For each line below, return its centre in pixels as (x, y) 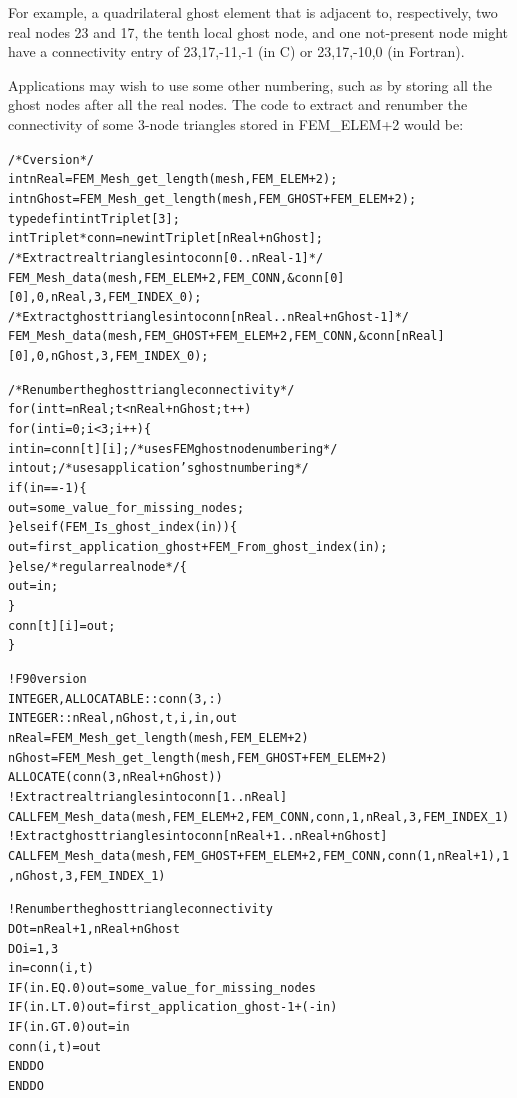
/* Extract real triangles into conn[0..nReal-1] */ (166, 257)
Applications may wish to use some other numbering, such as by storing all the (250, 84)
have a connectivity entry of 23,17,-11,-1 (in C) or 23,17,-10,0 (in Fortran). (236, 51)
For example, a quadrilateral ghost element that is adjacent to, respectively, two (253, 12)
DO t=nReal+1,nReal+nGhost (94, 928)
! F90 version (47, 678)
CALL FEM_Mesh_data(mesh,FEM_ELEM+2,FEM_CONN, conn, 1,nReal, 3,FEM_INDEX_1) (259, 816)
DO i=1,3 (33, 948)
